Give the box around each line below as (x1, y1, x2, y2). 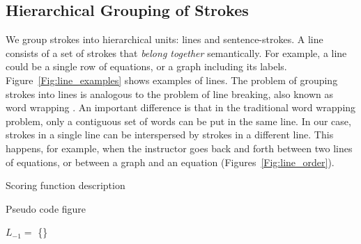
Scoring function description (6, 178, 125, 193)
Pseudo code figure (6, 201, 86, 215)
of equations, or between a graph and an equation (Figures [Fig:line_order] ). (6, 154, 335, 169)
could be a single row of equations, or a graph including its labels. (6, 59, 287, 74)
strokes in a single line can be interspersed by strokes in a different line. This (6, 127, 334, 142)
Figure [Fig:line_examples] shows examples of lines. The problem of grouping (6, 72, 338, 87)
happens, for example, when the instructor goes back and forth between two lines (6, 140, 353, 155)
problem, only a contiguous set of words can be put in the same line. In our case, (6, 113, 351, 128)
